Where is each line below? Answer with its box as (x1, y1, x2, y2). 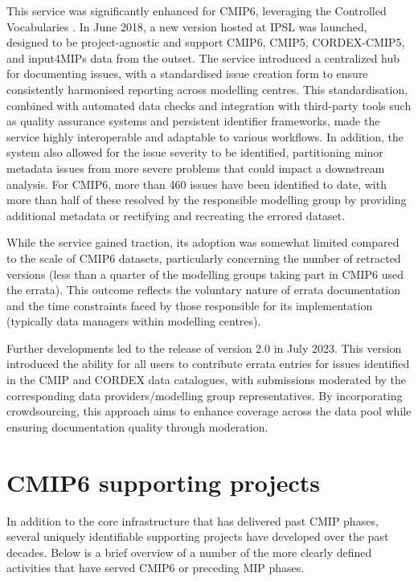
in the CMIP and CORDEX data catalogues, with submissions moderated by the (6, 371, 407, 388)
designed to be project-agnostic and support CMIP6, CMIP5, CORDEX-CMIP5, (6, 34, 405, 51)
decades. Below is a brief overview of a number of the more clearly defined (6, 543, 372, 560)
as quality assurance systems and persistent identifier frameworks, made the (6, 113, 380, 129)
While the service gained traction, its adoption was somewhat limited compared (6, 234, 400, 251)
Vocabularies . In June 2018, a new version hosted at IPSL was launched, (6, 18, 367, 35)
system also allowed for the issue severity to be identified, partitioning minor (6, 144, 383, 161)
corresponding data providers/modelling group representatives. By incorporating (6, 387, 403, 403)
